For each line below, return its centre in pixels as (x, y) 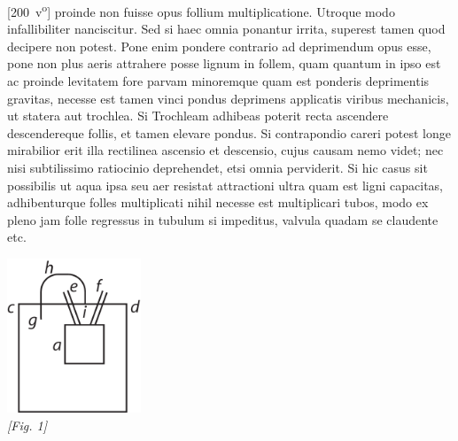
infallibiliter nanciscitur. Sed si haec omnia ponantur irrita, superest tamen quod (226, 29)
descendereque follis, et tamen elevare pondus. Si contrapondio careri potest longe (229, 132)
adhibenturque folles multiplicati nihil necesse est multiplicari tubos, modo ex (218, 202)
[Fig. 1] (27, 425)
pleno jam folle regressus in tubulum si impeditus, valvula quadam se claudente (223, 219)
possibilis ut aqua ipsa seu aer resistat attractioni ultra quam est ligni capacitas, (225, 185)
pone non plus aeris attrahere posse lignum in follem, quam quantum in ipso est (224, 63)
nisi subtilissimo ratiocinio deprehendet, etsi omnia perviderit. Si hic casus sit (217, 167)
